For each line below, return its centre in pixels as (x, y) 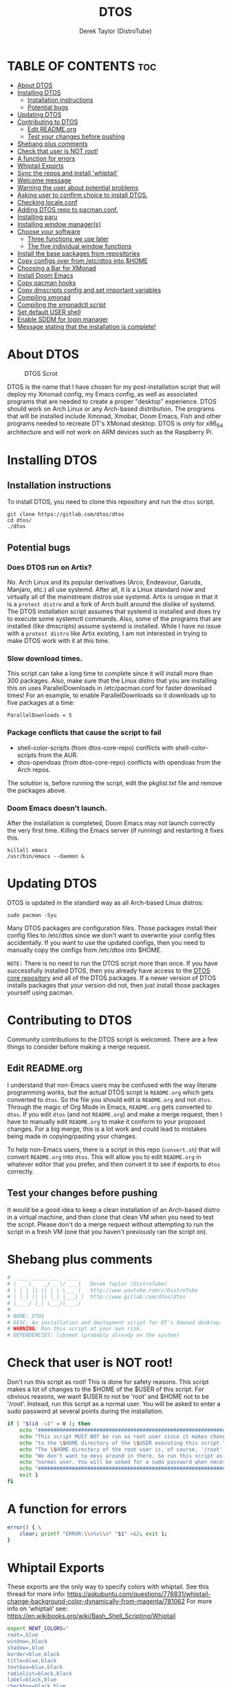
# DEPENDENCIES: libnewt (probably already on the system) (93, 1335)
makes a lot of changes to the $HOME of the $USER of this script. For (106, 1389)
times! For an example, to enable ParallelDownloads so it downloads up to (112, 695)
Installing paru (37, 217)
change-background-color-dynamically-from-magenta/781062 (96, 1602)
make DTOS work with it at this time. (58, 641)
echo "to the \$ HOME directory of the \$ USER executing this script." (123, 1443)
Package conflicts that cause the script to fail (84, 732)
